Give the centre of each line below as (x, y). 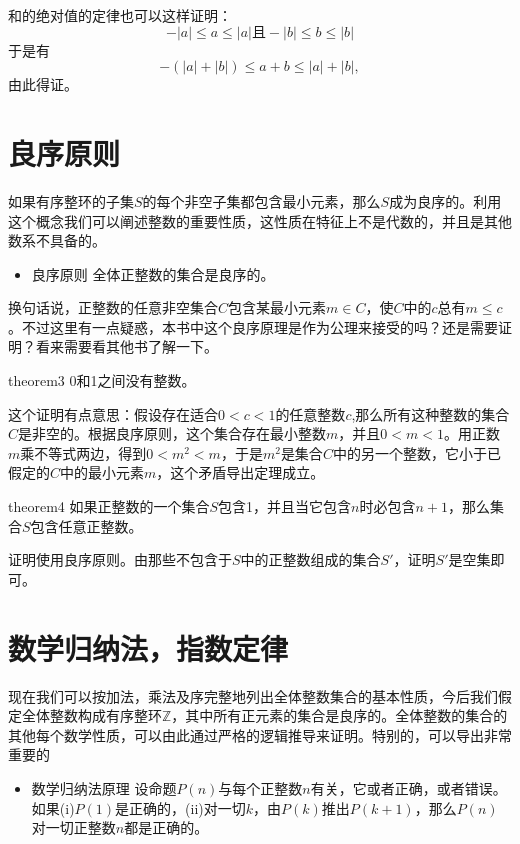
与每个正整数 (260, 787)
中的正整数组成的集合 (310, 559)
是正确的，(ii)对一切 (180, 807)
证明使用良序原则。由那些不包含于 (120, 559)
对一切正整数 (73, 827)
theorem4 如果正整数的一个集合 (109, 506)
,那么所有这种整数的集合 (430, 413)
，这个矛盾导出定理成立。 (240, 472)
